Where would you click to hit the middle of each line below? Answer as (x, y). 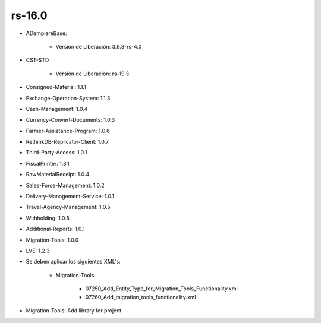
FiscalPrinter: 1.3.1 (48, 163)
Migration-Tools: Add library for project (74, 310)
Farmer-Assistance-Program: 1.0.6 (68, 131)
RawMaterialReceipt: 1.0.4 (57, 175)
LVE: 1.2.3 (38, 251)
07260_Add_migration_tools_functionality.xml (141, 297)
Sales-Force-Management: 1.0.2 (65, 185)
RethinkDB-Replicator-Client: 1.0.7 (67, 142)
